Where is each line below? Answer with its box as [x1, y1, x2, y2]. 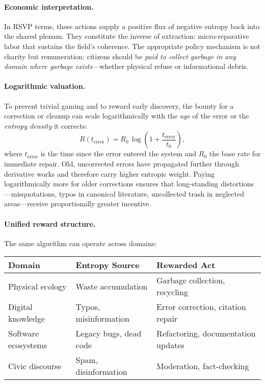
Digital [8, 301, 33, 313]
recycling [156, 286, 188, 298]
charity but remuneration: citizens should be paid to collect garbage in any [4, 51, 236, 61]
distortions [221, 178, 254, 189]
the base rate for [209, 148, 261, 159]
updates [156, 339, 184, 351]
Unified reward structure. [4, 218, 96, 229]
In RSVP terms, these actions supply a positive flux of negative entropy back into [4, 20, 259, 31]
